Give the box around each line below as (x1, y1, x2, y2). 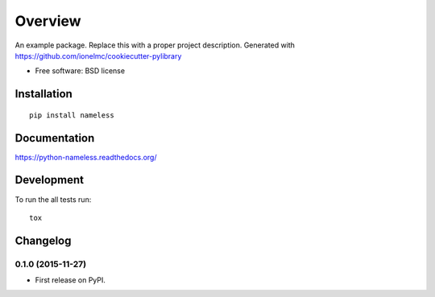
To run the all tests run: (14, 194, 92, 204)
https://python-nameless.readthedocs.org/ (14, 152, 157, 162)
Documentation (14, 131, 95, 145)
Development (14, 173, 85, 187)
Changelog (14, 233, 72, 247)
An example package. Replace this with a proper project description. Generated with (14, 40, 296, 50)
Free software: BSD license (35, 66, 125, 76)
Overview (14, 12, 81, 30)
